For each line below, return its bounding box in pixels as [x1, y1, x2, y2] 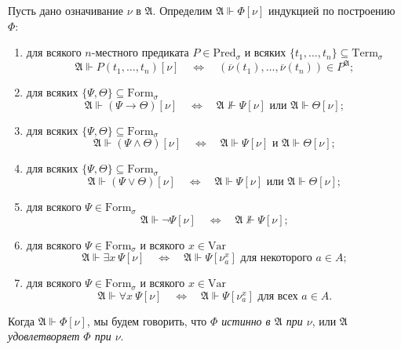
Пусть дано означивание [8, 2, 124, 18]
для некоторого [240, 253, 312, 264]
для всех [257, 290, 298, 302]
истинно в [221, 312, 271, 329]
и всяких [244, 44, 286, 60]
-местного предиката [91, 44, 189, 60]
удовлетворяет [8, 328, 80, 344]
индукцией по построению [268, 2, 396, 18]
